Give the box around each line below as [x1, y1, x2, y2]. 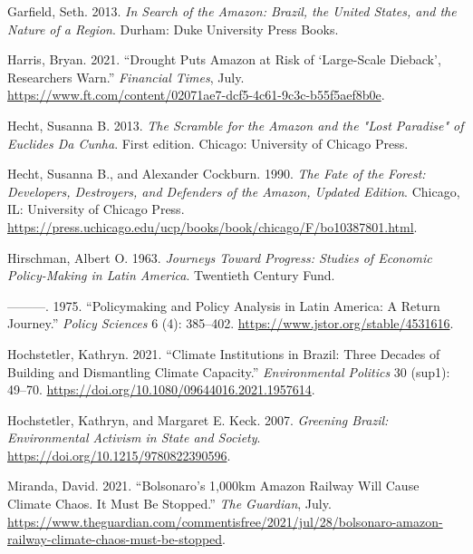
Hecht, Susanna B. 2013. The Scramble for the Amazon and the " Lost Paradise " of [7, 115, 464, 134]
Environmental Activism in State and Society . [7, 428, 261, 447]
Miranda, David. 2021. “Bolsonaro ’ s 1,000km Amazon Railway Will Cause [7, 476, 420, 495]
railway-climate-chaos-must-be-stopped [7, 530, 223, 549]
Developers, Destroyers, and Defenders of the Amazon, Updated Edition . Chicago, [7, 181, 460, 200]
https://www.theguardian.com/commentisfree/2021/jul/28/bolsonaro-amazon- [7, 511, 443, 530]
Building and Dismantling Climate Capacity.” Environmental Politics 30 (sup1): [7, 362, 450, 381]
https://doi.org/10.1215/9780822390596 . [7, 445, 231, 464]
